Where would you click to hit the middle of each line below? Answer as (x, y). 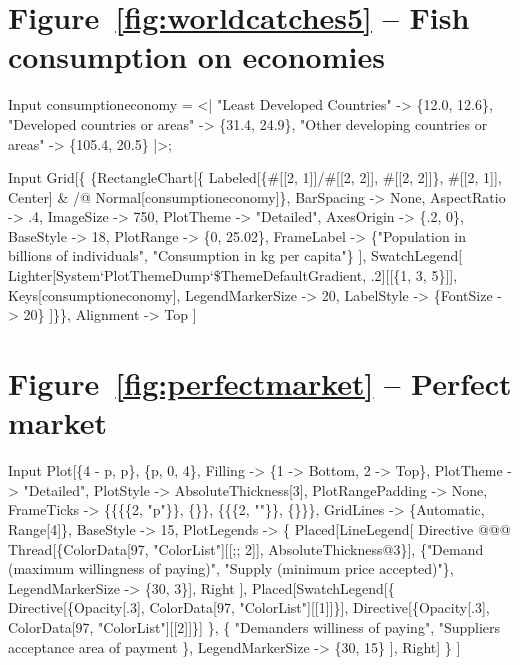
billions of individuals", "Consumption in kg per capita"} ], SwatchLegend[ (235, 255)
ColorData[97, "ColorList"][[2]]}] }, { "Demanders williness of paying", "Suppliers (254, 626)
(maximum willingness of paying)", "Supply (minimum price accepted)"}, (231, 568)
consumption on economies (196, 56)
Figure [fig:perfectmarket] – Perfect (260, 383)
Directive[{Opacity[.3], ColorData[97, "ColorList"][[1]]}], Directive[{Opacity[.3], (249, 607)
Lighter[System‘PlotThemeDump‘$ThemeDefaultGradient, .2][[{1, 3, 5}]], (233, 275)
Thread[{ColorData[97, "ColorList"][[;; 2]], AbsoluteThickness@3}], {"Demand (246, 548)
